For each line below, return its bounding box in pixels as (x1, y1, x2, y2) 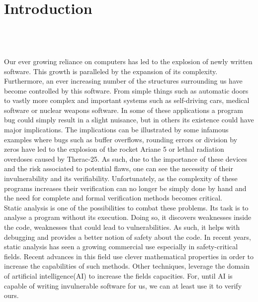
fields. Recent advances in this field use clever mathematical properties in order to (4, 251, 254, 261)
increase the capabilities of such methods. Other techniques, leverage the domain (4, 261, 250, 271)
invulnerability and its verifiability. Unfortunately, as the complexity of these (4, 173, 238, 184)
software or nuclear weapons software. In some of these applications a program (4, 104, 243, 115)
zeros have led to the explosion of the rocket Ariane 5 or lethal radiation (4, 144, 224, 154)
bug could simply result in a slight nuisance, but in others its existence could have (4, 114, 254, 125)
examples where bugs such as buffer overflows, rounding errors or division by (4, 134, 238, 144)
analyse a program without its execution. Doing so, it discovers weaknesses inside (4, 212, 252, 222)
